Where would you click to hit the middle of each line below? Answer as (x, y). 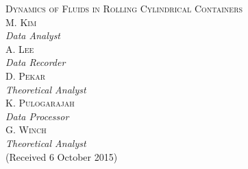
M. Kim (21, 22)
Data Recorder (36, 62)
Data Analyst (33, 35)
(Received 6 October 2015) (62, 156)
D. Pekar (26, 75)
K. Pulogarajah (40, 103)
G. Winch (26, 129)
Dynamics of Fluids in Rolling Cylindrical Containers (124, 8)
